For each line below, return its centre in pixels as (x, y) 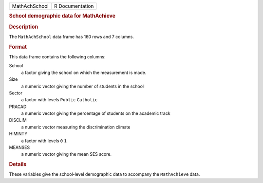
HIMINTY (18, 134)
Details (18, 165)
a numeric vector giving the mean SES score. (66, 154)
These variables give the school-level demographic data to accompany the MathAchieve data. (104, 174)
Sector (16, 93)
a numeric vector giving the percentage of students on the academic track (96, 113)
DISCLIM (18, 120)
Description (24, 27)
